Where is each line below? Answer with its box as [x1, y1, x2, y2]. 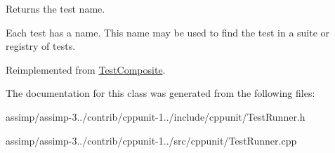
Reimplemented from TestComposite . [6, 62, 166, 76]
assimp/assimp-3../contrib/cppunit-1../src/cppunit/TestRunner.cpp [6, 133, 297, 147]
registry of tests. [6, 39, 76, 53]
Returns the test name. [6, 1, 105, 15]
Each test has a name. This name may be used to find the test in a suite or [6, 25, 330, 39]
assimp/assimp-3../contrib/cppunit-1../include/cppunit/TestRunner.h [6, 109, 306, 124]
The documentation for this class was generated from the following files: [6, 86, 315, 100]
